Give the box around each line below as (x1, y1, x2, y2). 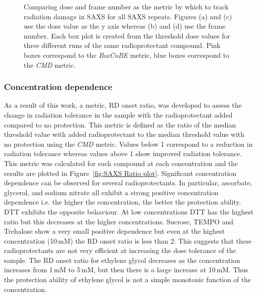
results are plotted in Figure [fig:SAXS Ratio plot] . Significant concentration (4, 168, 237, 178)
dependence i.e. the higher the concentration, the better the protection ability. (4, 197, 241, 207)
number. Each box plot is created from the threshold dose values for (24, 30, 230, 41)
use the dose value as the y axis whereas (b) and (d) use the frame (24, 21, 226, 31)
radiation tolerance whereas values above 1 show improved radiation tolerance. (4, 148, 242, 159)
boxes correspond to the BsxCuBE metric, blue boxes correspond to (24, 49, 229, 60)
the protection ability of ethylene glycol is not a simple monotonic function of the (4, 274, 251, 285)
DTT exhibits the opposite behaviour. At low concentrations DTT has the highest (4, 206, 254, 216)
